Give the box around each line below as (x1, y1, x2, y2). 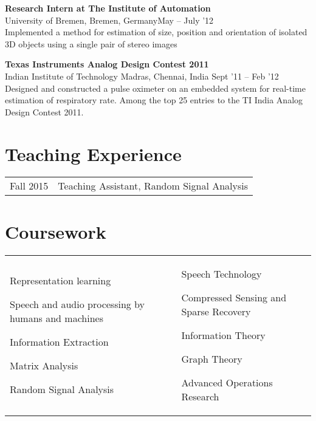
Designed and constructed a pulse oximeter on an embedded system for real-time (5, 81, 306, 94)
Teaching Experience (5, 141, 182, 166)
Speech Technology (181, 266, 262, 281)
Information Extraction (10, 335, 109, 349)
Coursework (5, 219, 106, 244)
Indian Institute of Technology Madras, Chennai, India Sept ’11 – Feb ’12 (5, 69, 279, 82)
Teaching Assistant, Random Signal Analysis (58, 179, 249, 193)
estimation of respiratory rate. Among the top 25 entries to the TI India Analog (5, 94, 303, 106)
